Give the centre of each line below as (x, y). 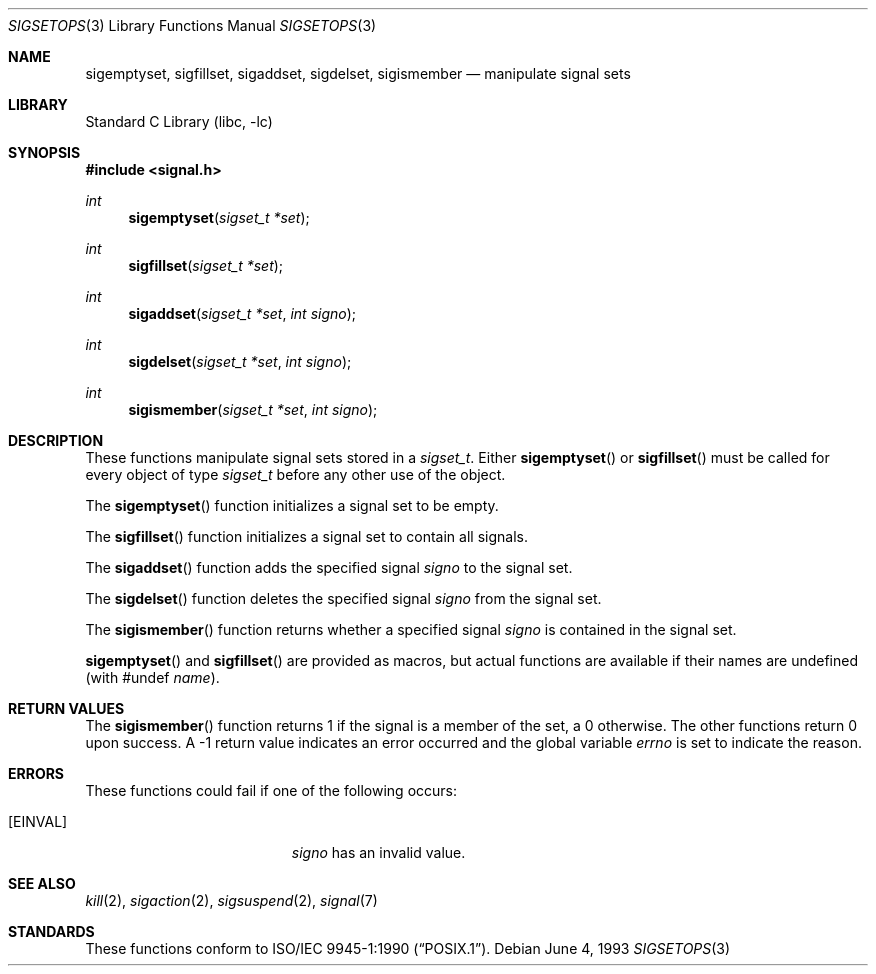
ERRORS (36, 773)
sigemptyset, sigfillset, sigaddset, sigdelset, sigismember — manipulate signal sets (358, 73)
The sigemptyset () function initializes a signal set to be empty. (292, 505)
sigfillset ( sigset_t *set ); (206, 265)
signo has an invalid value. (378, 852)
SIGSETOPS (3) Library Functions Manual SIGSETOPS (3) (192, 25)
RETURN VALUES (66, 708)
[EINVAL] (38, 821)
